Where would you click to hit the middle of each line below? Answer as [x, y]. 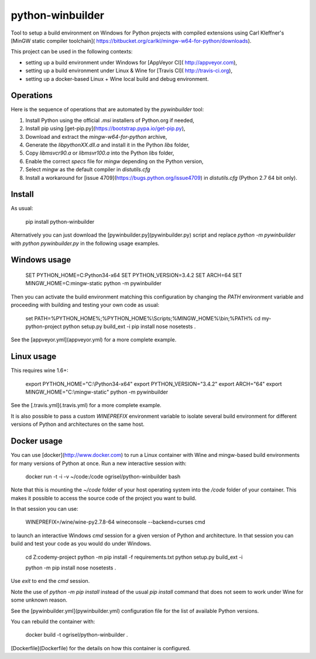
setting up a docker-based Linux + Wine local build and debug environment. [117, 78]
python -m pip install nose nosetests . [71, 568]
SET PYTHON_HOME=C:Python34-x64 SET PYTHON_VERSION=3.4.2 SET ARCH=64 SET [134, 275]
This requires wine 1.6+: [39, 371]
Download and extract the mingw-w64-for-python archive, [96, 136]
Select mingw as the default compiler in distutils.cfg [88, 169]
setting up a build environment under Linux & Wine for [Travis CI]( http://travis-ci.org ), [129, 71]
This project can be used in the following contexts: [72, 52]
